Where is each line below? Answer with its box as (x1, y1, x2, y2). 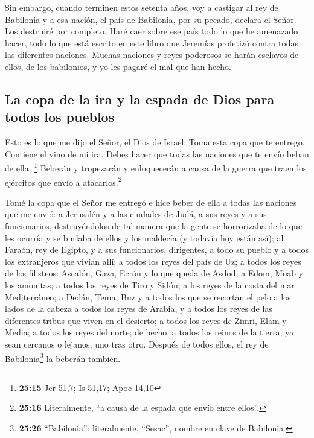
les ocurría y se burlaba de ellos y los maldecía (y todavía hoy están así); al (5, 231, 284, 244)
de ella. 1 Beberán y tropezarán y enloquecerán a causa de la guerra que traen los (5, 160, 307, 174)
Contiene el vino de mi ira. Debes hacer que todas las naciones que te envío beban (5, 147, 309, 160)
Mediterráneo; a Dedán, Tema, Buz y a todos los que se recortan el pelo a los (5, 290, 291, 303)
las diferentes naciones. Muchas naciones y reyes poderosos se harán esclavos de (5, 48, 299, 61)
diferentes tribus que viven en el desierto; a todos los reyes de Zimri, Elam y (5, 314, 287, 326)
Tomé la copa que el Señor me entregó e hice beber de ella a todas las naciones (5, 195, 297, 208)
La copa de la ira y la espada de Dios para (5, 89, 275, 108)
